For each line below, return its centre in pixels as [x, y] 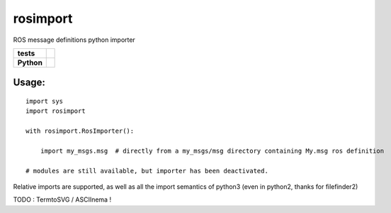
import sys [45, 101]
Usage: [29, 83]
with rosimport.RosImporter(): [80, 131]
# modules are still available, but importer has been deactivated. [147, 171]
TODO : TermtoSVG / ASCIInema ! [62, 200]
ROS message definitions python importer [74, 40]
